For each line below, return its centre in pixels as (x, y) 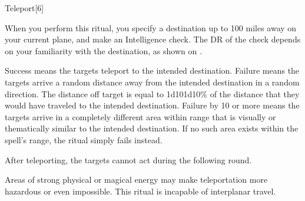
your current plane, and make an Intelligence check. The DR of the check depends (153, 39)
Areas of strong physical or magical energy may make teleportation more (136, 179)
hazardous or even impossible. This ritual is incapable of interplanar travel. (140, 191)
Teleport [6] (24, 8)
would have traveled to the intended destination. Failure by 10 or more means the (152, 105)
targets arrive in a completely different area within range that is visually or (140, 116)
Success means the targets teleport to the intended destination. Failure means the (152, 70)
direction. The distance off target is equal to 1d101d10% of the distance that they (152, 93)
